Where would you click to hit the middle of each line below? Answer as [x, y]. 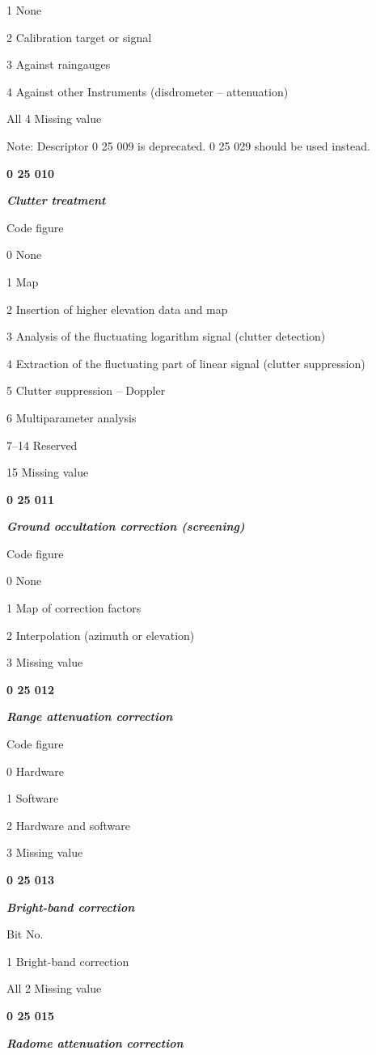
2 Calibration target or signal [79, 37]
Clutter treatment [56, 200]
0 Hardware [35, 771]
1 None [24, 10]
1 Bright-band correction [68, 961]
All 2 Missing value [54, 988]
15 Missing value [48, 472]
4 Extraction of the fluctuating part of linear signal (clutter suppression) [186, 363]
